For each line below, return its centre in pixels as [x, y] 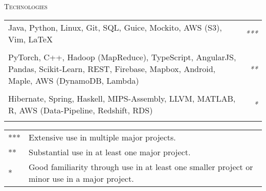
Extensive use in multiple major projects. [102, 137]
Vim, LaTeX [30, 39]
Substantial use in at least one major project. [110, 152]
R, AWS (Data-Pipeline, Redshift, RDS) [81, 110]
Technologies [26, 6]
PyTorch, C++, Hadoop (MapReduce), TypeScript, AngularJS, [122, 57]
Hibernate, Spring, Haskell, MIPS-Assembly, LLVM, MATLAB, [122, 98]
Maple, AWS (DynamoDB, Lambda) [74, 80]
